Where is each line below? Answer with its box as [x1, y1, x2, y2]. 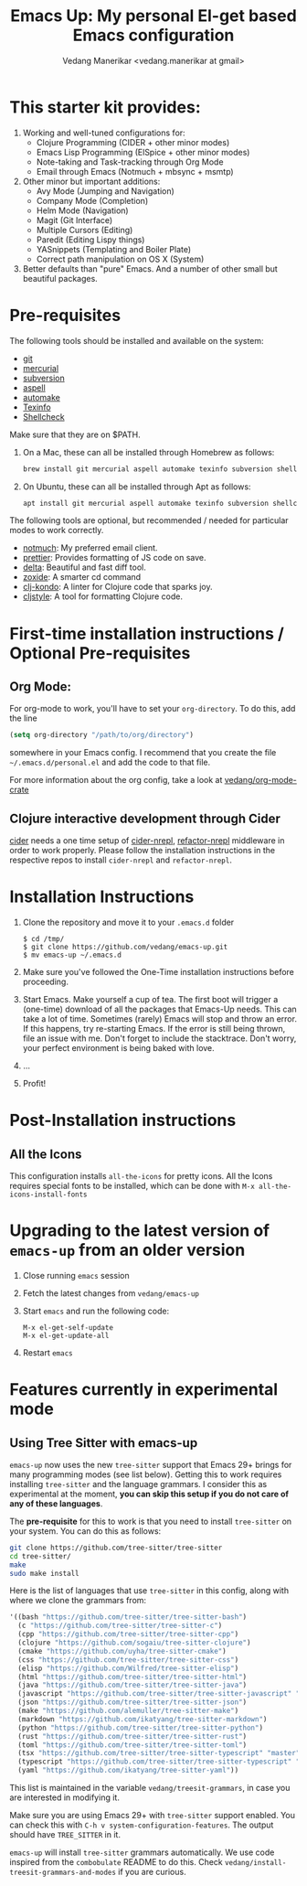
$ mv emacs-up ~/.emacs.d [22, 950, 122, 959]
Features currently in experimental [9, 1379, 279, 1400]
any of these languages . [9, 1497, 103, 1509]
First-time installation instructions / [9, 623, 285, 644]
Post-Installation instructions [9, 1110, 237, 1131]
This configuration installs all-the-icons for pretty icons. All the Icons [9, 1171, 273, 1181]
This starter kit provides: [9, 97, 201, 117]
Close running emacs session [22, 1270, 130, 1281]
